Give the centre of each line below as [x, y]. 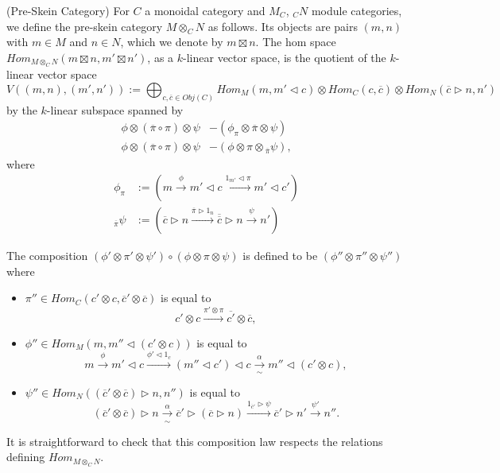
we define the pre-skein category [85, 26]
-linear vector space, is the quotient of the [285, 57]
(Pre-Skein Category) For [68, 10]
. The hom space [296, 42]
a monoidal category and [205, 10]
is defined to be [280, 256]
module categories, [357, 10]
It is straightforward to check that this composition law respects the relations [195, 441]
